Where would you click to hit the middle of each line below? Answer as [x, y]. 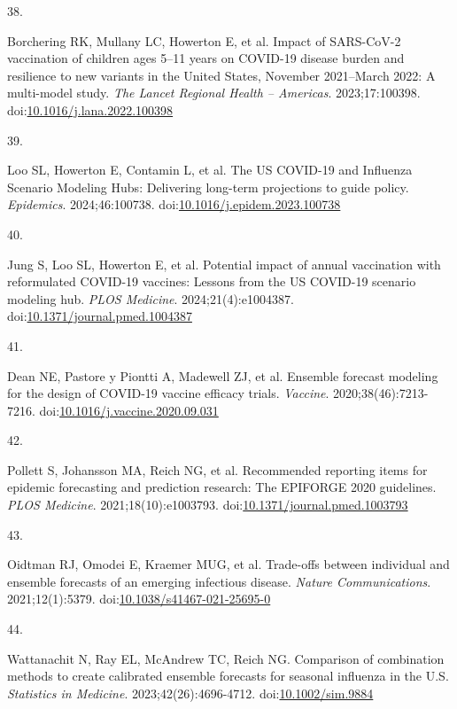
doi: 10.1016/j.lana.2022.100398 [90, 109]
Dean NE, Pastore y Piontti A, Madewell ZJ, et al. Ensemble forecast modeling [223, 375]
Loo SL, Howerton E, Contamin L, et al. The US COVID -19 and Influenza [210, 170]
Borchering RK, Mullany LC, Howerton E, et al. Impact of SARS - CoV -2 [204, 40]
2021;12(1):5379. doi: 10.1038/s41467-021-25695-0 [139, 599]
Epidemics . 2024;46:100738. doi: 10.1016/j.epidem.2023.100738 [174, 204]
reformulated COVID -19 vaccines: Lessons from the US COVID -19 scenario [212, 281]
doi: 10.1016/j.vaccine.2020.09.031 [129, 410]
